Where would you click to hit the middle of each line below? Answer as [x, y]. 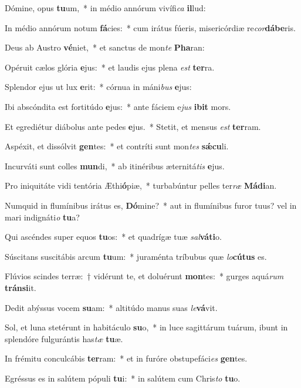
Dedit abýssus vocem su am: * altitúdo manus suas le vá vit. [111, 307]
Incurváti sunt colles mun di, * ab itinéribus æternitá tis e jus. [115, 165]
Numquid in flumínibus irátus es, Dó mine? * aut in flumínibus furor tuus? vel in [151, 205]
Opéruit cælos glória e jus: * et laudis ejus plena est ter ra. [110, 67]
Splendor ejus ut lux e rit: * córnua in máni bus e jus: [98, 87]
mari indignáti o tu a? [42, 217]
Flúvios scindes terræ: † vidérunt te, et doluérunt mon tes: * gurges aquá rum [144, 276]
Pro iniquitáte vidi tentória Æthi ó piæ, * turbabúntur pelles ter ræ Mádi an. [141, 185]
